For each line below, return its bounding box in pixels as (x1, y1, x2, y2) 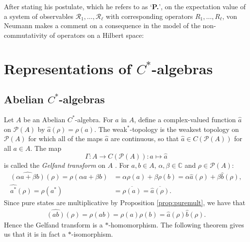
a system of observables (4, 11, 74, 21)
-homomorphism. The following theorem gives (108, 219, 244, 229)
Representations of (4, 58, 132, 78)
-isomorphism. (71, 229, 113, 239)
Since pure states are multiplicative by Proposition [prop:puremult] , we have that (4, 197, 246, 207)
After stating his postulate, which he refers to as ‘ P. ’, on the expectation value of (4, 1, 246, 11)
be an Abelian (23, 114, 66, 124)
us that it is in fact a (4, 229, 66, 239)
